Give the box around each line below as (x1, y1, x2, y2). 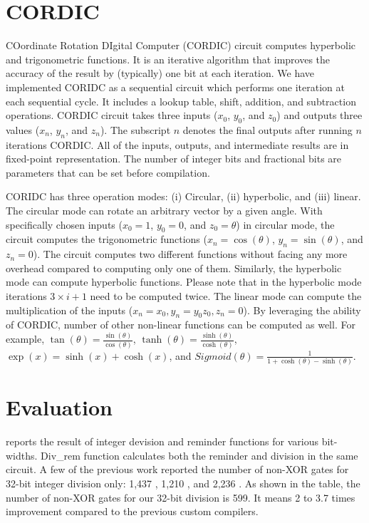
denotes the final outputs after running (182, 122, 353, 137)
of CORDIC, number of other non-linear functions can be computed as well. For (6, 317, 355, 332)
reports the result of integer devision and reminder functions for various (6, 434, 319, 449)
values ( (6, 122, 40, 137)
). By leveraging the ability (243, 302, 361, 317)
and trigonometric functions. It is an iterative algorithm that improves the (6, 51, 331, 66)
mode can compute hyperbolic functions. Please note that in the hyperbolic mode (6, 274, 362, 289)
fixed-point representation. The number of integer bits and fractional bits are (6, 151, 342, 166)
